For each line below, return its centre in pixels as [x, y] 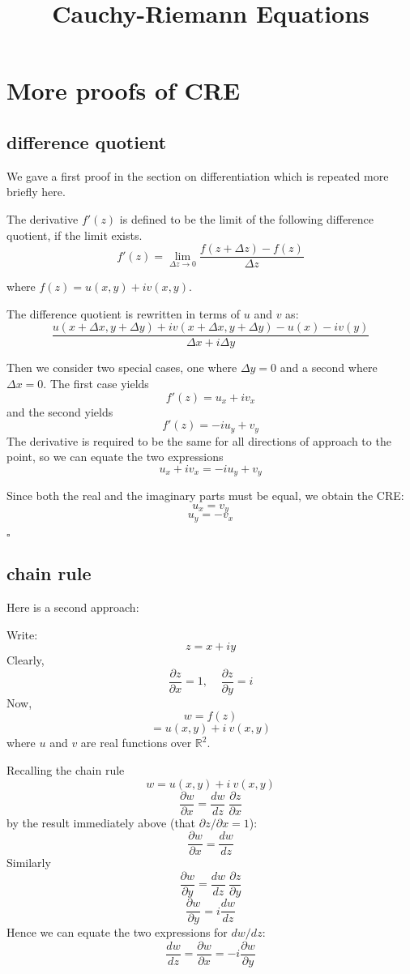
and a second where [329, 367]
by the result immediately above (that [101, 822]
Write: [22, 634]
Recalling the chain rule [66, 770]
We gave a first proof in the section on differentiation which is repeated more [198, 175]
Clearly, [26, 660]
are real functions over [136, 743]
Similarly [29, 863]
